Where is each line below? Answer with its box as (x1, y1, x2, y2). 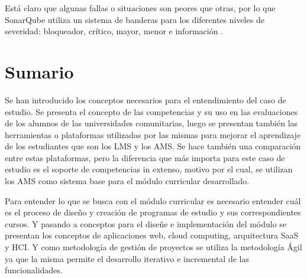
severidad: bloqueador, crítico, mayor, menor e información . (5, 25, 224, 37)
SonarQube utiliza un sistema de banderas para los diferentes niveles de (5, 13, 264, 25)
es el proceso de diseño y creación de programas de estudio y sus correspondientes (5, 206, 301, 218)
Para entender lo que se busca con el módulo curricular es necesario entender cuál (5, 194, 301, 207)
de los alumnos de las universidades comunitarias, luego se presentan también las (5, 117, 298, 129)
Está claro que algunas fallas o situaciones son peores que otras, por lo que (5, 2, 276, 14)
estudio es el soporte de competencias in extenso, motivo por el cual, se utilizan (5, 163, 293, 175)
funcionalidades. (5, 264, 63, 276)
